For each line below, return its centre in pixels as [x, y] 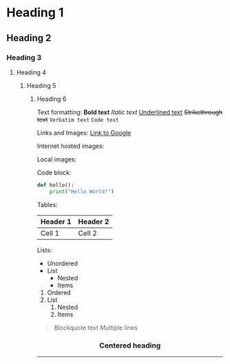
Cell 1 [50, 233]
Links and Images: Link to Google [84, 132]
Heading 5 [41, 85]
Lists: [44, 250]
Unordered [62, 263]
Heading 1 [35, 13]
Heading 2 [29, 38]
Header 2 [93, 221]
